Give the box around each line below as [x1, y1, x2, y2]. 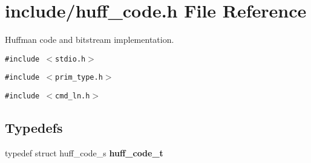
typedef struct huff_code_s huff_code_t [5, 146, 163, 159]
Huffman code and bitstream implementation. [5, 33, 174, 46]
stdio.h [55, 54, 86, 63]
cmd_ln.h [55, 92, 90, 101]
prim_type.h [55, 73, 103, 82]
